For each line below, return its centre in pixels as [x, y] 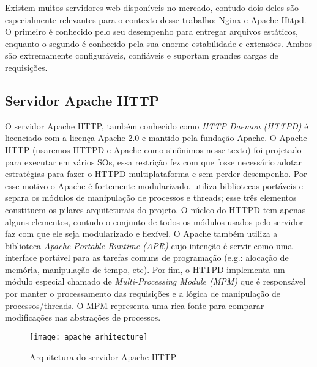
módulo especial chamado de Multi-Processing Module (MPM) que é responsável [155, 281]
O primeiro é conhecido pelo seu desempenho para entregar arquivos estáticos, [151, 31]
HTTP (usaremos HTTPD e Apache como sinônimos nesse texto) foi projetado [153, 149]
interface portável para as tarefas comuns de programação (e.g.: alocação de [147, 257]
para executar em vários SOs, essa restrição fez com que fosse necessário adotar [154, 162]
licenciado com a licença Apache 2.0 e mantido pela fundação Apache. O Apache [156, 138]
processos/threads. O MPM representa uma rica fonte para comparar [135, 305]
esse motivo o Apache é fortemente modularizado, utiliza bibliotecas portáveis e [154, 185]
